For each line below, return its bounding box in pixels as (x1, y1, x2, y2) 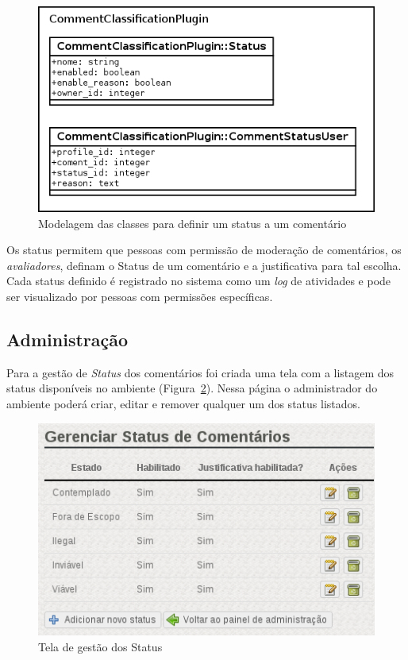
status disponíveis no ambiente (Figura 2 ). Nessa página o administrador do (6, 380, 378, 396)
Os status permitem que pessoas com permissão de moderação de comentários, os (6, 241, 402, 258)
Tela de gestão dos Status (38, 638, 163, 654)
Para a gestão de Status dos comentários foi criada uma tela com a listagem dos (6, 364, 395, 380)
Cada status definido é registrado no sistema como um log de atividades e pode (6, 272, 391, 289)
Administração (6, 326, 129, 351)
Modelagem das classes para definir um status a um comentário (38, 214, 347, 231)
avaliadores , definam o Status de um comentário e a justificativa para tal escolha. (6, 257, 402, 273)
